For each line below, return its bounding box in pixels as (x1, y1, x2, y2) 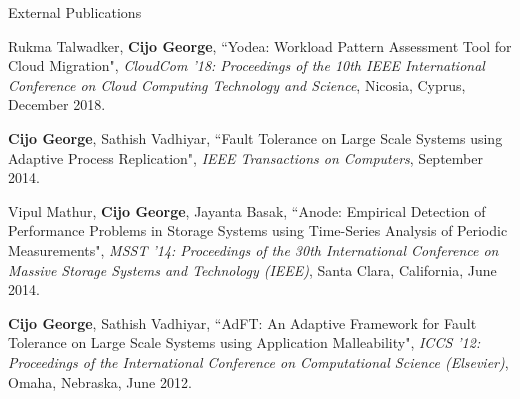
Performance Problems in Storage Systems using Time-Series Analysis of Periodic (8, 220, 508, 241)
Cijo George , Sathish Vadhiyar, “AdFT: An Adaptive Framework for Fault (8, 312, 477, 333)
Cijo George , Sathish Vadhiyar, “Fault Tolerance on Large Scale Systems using (8, 127, 503, 148)
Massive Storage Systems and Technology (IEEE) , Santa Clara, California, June (8, 259, 497, 280)
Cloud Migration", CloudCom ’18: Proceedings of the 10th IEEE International (8, 55, 485, 76)
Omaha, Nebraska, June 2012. (8, 371, 192, 392)
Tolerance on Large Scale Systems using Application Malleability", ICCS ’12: (8, 332, 481, 353)
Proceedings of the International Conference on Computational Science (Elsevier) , (8, 351, 509, 372)
